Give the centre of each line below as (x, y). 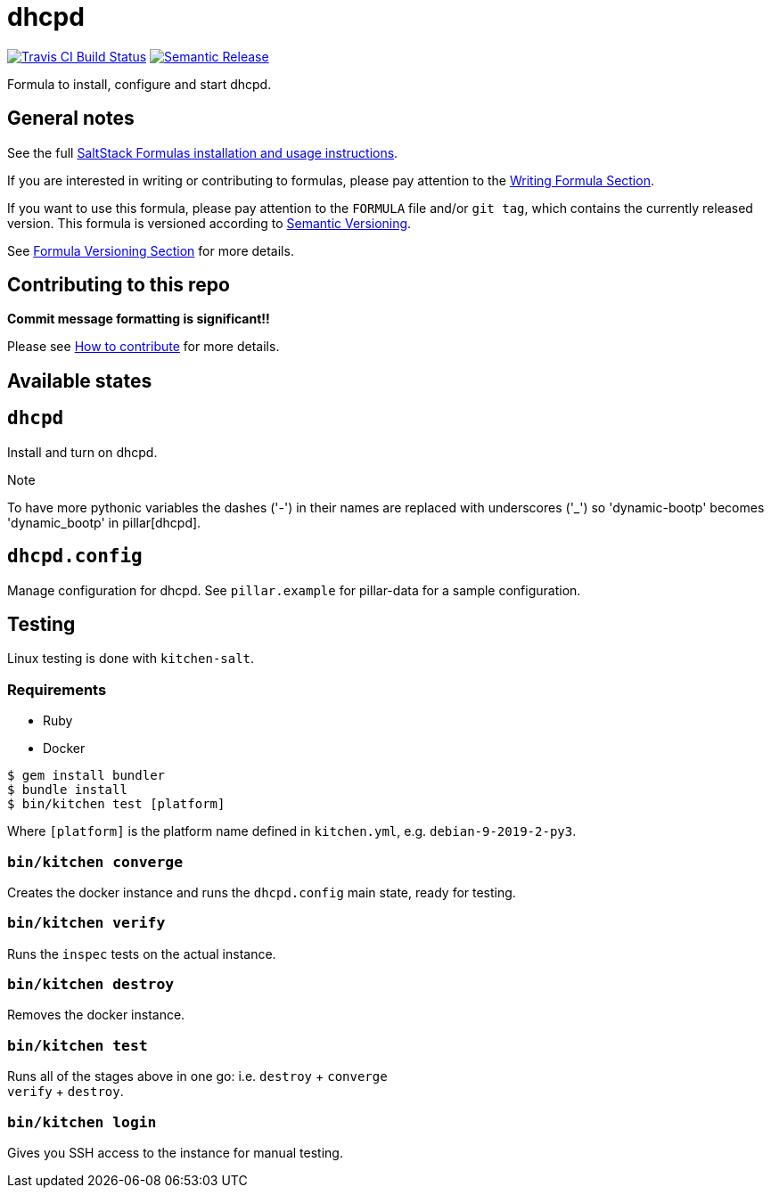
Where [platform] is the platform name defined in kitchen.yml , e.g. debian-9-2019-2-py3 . (292, 831)
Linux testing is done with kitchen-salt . (131, 659)
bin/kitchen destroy (91, 985)
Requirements (57, 689)
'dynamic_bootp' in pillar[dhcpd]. (104, 522)
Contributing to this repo (119, 285)
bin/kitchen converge (95, 862)
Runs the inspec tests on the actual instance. (142, 954)
